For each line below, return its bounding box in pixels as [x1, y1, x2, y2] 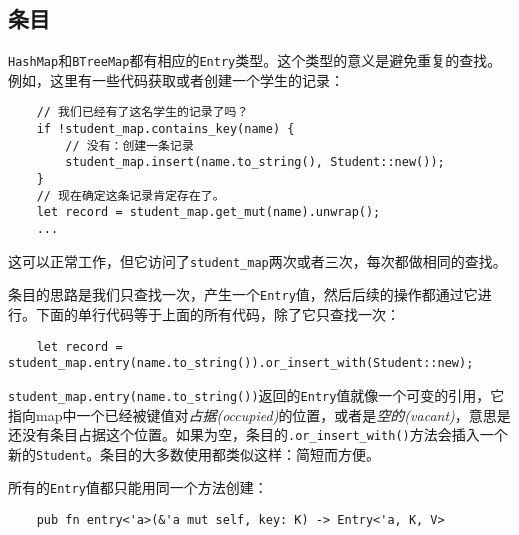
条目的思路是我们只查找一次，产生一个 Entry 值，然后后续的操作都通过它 [8, 284, 478, 305]
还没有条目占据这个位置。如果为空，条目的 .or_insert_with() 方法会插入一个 [8, 424, 508, 445]
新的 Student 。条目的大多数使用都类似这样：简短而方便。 [8, 443, 381, 464]
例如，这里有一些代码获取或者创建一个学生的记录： [8, 69, 344, 90]
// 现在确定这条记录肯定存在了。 [36, 188, 225, 203]
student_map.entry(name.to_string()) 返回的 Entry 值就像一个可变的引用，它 [8, 384, 505, 405]
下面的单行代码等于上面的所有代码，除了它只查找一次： [35, 304, 400, 325]
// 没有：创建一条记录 [65, 138, 194, 153]
